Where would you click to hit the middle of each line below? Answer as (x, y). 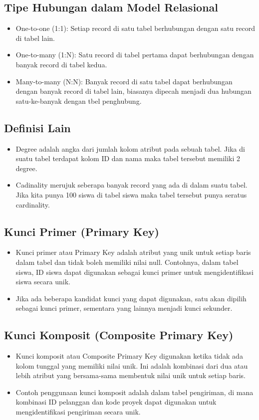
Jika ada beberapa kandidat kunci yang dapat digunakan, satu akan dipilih (131, 298)
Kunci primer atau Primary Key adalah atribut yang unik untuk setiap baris (133, 252)
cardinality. (33, 204)
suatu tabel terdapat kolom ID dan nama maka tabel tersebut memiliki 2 (128, 158)
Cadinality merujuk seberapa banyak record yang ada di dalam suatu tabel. (131, 185)
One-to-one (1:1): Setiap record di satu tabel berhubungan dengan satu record (135, 28)
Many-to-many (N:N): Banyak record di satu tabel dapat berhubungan (124, 81)
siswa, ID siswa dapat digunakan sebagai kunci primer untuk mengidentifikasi (134, 272)
